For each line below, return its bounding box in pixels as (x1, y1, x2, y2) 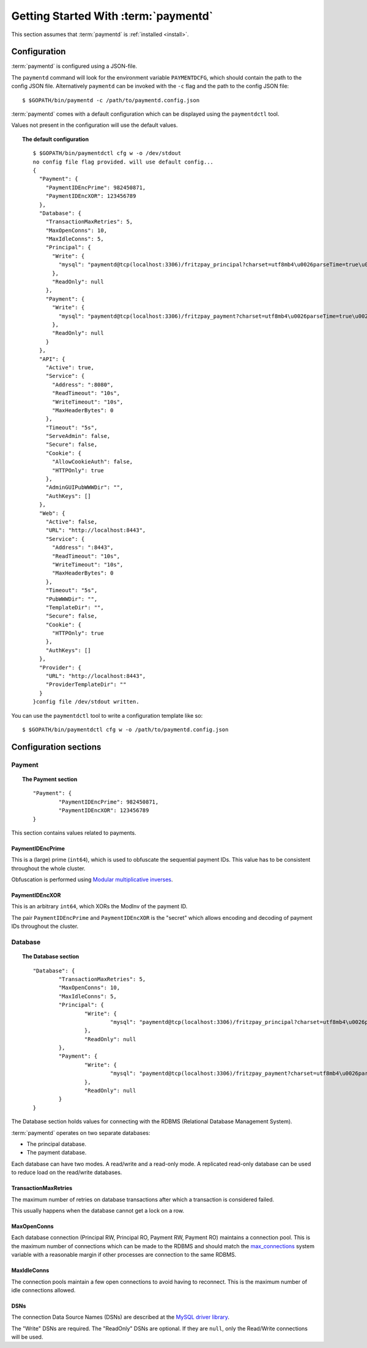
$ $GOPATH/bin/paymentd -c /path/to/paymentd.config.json (22, 97, 200, 104)
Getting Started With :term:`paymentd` (11, 9, 213, 23)
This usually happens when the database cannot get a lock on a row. (11, 1207, 185, 1214)
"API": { (39, 355, 65, 363)
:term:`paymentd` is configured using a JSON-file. (11, 62, 138, 70)
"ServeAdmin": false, (45, 432, 111, 440)
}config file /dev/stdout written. (32, 698, 140, 706)
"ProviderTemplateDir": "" (45, 681, 127, 688)
